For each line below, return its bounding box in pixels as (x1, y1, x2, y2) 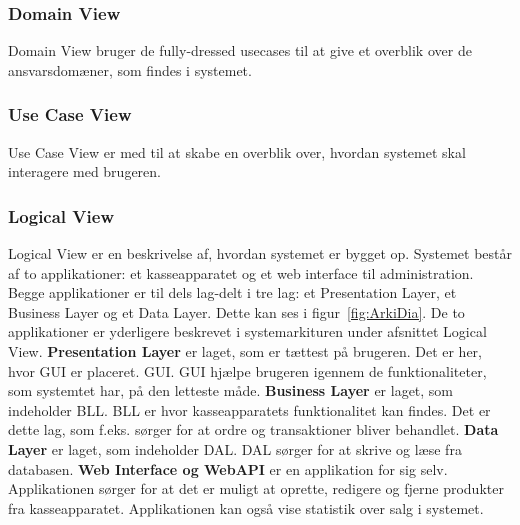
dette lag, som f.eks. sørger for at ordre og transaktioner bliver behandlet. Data (8, 419, 499, 440)
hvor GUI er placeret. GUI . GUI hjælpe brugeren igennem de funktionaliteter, (8, 360, 487, 381)
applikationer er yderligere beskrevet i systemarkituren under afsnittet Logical (8, 321, 487, 342)
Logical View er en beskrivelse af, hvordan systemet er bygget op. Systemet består (8, 243, 513, 264)
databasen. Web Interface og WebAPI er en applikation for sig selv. (8, 458, 448, 479)
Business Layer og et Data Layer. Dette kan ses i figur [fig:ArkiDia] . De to (8, 301, 465, 322)
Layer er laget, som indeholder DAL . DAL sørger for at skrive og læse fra (8, 438, 462, 459)
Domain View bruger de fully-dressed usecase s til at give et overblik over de (8, 40, 472, 61)
